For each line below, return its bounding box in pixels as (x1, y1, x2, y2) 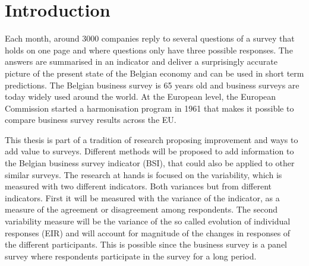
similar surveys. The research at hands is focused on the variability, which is (5, 168, 282, 180)
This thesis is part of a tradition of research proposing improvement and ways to (5, 133, 298, 145)
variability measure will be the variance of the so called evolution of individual (5, 215, 291, 227)
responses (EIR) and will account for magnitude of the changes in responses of (5, 226, 291, 239)
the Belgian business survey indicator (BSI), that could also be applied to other (5, 157, 295, 169)
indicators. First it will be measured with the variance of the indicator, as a (5, 191, 280, 204)
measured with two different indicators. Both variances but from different (5, 180, 272, 192)
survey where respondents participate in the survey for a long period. (5, 249, 257, 262)
